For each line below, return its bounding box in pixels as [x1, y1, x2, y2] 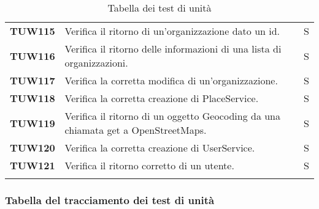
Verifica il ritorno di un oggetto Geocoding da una [64, 109, 281, 123]
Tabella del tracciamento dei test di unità [5, 192, 215, 207]
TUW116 [10, 48, 55, 63]
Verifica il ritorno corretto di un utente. [64, 158, 234, 172]
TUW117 [10, 73, 55, 87]
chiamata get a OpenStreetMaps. [64, 123, 207, 137]
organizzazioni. [64, 56, 128, 70]
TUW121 [10, 158, 55, 172]
